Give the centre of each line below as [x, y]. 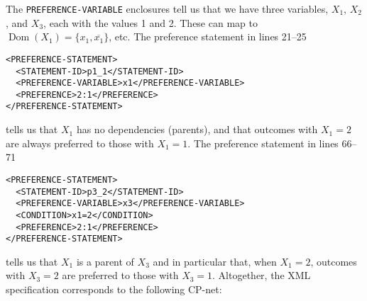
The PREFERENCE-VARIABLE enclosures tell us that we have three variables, [167, 8]
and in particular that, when [215, 261]
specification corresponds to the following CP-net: [114, 289]
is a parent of [105, 261]
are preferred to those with [120, 275]
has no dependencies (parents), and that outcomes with [197, 129]
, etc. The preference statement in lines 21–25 [208, 36]
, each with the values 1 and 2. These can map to [150, 22]
